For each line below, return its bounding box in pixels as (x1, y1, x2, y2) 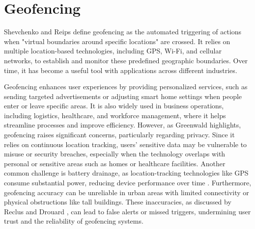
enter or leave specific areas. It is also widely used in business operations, (4, 101, 224, 111)
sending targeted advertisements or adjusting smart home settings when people (4, 91, 242, 101)
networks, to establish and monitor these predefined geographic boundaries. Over (4, 55, 248, 65)
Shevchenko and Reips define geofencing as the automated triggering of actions (4, 26, 242, 37)
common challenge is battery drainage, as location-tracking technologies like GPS (4, 168, 249, 178)
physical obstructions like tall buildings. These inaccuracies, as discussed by (4, 197, 231, 207)
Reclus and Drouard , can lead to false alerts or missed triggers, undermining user (4, 206, 251, 216)
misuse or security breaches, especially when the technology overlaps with (4, 149, 226, 159)
